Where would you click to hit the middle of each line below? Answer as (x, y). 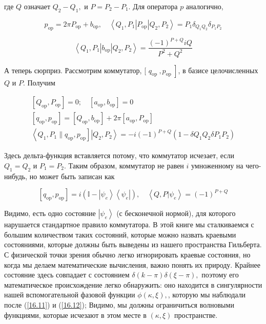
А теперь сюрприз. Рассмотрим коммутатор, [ (75, 70)
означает (37, 6)
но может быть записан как (72, 176)
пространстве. (196, 315)
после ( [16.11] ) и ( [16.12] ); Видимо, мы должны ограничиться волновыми (119, 304)
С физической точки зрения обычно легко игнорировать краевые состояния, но (127, 254)
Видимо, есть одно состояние (50, 213)
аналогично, (204, 6)
